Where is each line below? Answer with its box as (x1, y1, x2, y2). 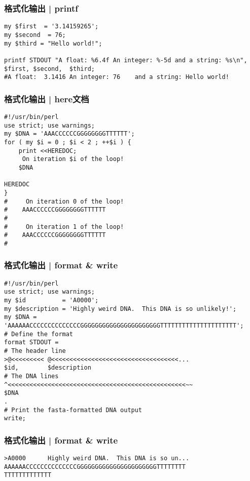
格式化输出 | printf (4, 2, 78, 14)
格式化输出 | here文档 (4, 92, 89, 105)
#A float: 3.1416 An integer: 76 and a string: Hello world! (4, 73, 229, 81)
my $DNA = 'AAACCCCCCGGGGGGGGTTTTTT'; (4, 130, 135, 138)
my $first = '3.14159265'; (4, 23, 99, 30)
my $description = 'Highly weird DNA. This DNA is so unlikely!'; (4, 305, 237, 312)
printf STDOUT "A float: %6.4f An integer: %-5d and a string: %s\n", (4, 56, 247, 64)
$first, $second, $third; (4, 65, 95, 72)
